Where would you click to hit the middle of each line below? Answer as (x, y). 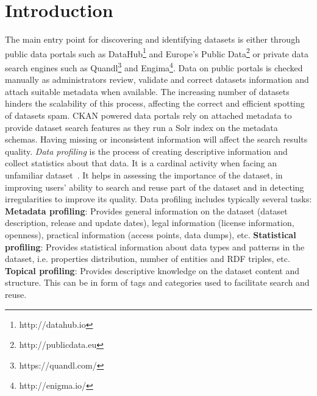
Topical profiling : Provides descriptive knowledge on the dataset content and (152, 270)
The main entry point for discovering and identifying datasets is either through (152, 39)
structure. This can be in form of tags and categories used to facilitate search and (157, 282)
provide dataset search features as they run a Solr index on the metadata (141, 127)
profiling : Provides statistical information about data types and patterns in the (155, 246)
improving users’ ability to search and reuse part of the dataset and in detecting (155, 187)
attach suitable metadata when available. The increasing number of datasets (147, 91)
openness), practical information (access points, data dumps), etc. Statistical (151, 234)
